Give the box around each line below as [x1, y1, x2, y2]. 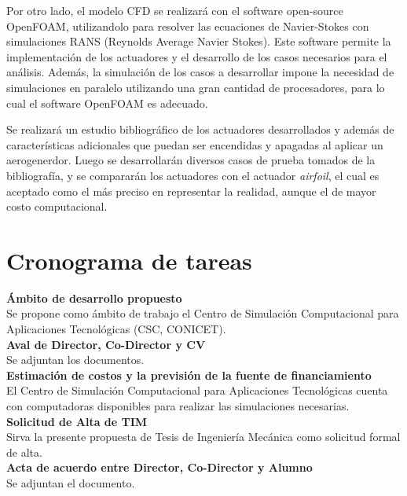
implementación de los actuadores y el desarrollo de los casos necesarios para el [6, 48, 387, 64]
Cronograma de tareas [6, 244, 252, 276]
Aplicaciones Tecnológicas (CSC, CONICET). [6, 321, 226, 337]
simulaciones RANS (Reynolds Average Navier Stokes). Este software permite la [6, 33, 391, 50]
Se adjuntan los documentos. [6, 351, 145, 368]
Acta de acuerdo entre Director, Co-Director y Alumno [6, 459, 313, 476]
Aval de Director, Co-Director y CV [6, 336, 206, 352]
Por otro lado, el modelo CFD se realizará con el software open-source [6, 2, 343, 18]
